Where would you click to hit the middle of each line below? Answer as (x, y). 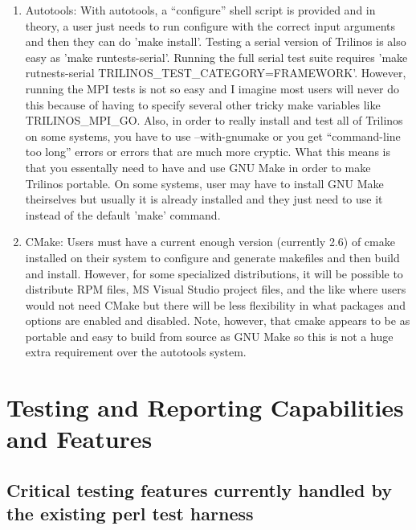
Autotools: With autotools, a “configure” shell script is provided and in (200, 10)
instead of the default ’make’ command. (123, 214)
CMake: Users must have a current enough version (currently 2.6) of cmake (210, 242)
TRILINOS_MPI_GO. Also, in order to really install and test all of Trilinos (214, 120)
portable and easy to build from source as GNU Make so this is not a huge (209, 336)
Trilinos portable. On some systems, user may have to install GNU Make (204, 183)
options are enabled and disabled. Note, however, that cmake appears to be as (218, 320)
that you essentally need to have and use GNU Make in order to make (198, 167)
